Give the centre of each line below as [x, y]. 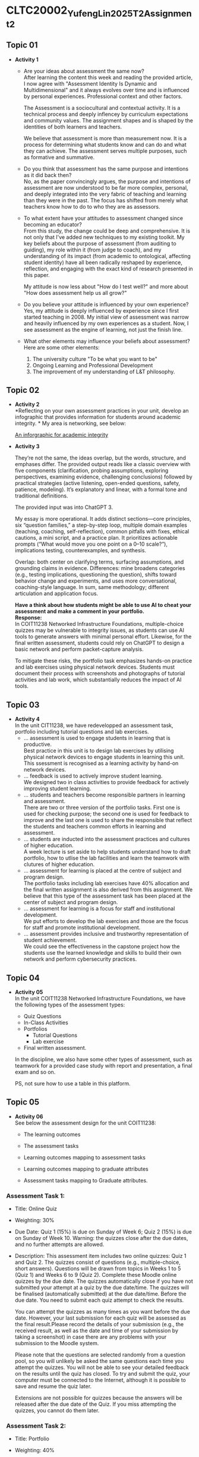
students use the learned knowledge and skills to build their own [102, 953]
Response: [28, 618]
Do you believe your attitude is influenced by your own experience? [106, 304]
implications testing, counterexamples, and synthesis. [80, 550]
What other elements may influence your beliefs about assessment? [107, 341]
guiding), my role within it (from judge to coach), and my [92, 250]
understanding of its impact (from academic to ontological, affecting [107, 256]
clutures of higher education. [59, 864]
